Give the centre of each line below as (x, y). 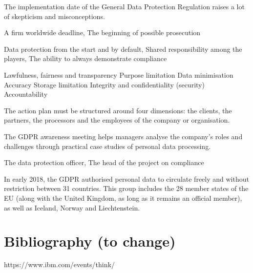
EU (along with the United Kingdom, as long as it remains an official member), (123, 198)
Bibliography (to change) (90, 241)
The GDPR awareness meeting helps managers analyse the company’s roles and (123, 136)
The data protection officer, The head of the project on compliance (104, 162)
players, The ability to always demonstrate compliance (85, 58)
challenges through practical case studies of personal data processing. (107, 146)
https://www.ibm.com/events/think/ (59, 264)
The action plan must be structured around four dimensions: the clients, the (118, 110)
